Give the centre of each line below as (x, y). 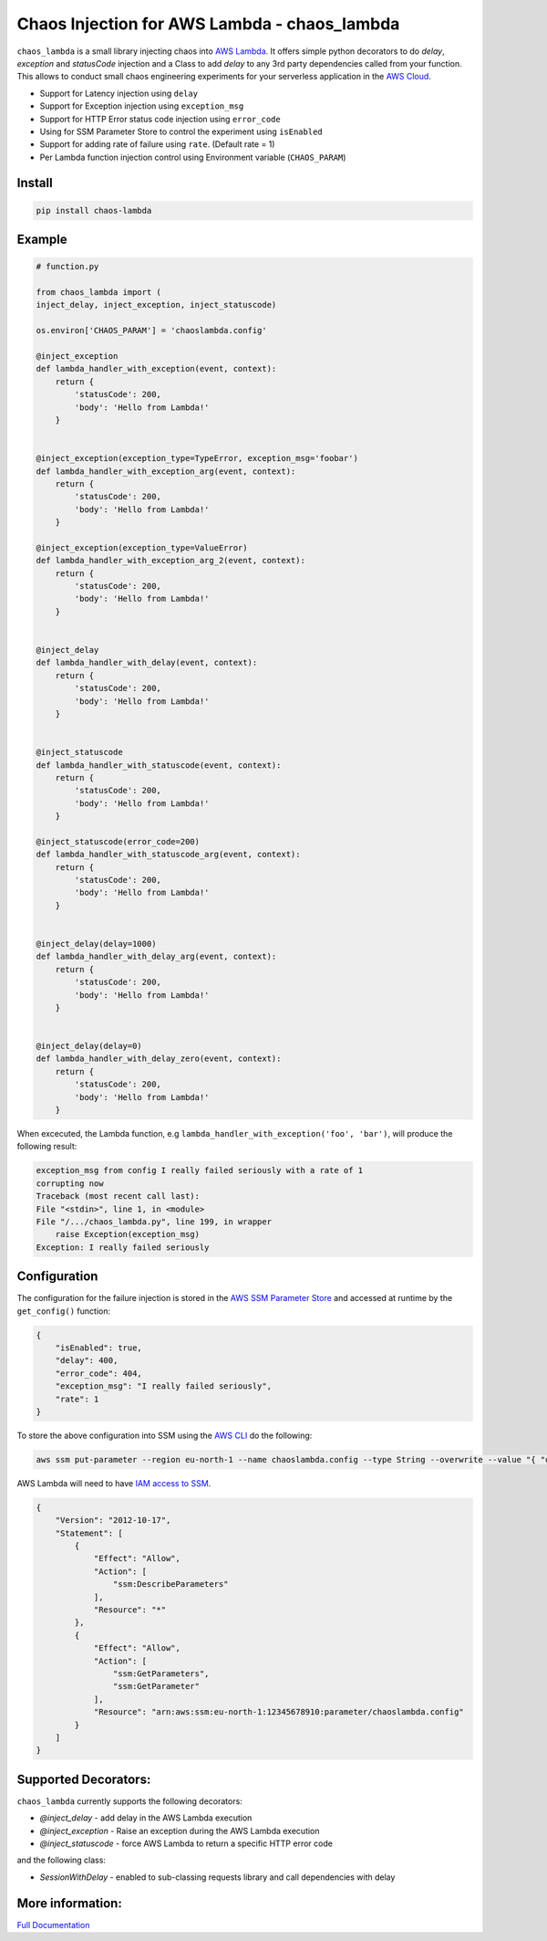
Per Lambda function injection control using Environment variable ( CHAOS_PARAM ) (193, 157)
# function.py (67, 267)
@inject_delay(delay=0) (89, 1046)
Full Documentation (53, 1925)
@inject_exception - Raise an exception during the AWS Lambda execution (180, 1831)
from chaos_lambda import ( (98, 293)
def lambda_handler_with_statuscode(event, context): (159, 765)
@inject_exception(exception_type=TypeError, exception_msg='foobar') (197, 458)
